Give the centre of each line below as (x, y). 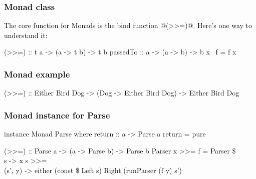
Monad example (37, 74)
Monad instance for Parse (57, 115)
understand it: (26, 35)
